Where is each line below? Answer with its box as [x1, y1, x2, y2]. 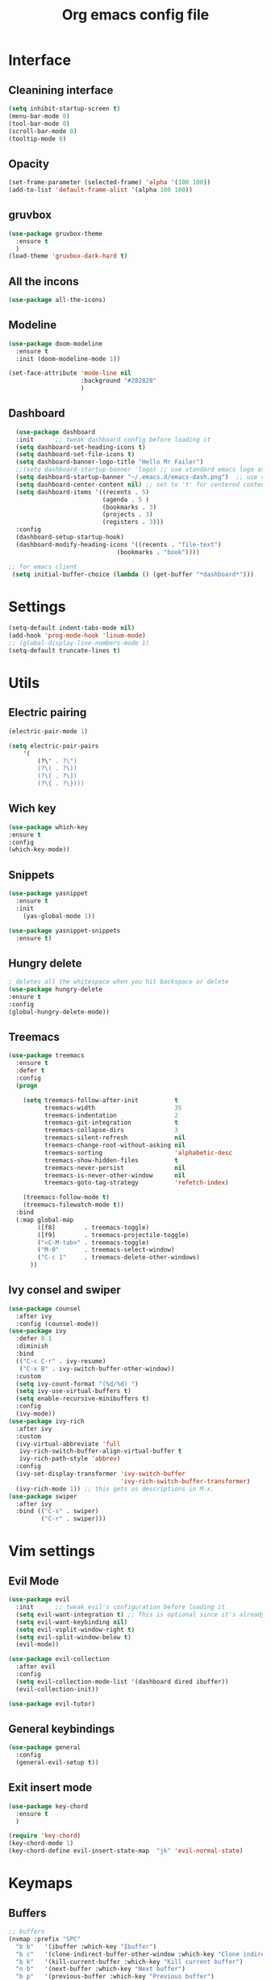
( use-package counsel [8, 1304, 81, 1313]
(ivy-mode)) [15, 1410, 56, 1418]
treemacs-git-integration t [44, 1118, 179, 1127]
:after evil [15, 1663, 56, 1671]
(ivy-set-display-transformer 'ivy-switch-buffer [15, 1470, 186, 1479]
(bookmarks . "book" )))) [116, 547, 200, 556]
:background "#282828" [80, 377, 157, 385]
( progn [15, 1081, 38, 1089]
